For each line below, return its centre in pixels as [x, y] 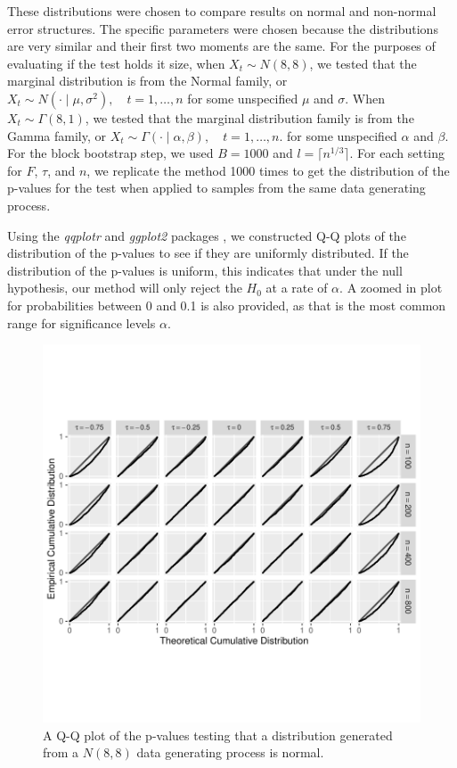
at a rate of [297, 288]
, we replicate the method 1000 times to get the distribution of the [268, 170]
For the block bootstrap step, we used [110, 153]
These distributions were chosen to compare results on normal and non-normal [222, 11]
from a [61, 752]
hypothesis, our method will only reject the [125, 288]
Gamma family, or [57, 135]
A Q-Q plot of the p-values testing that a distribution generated [218, 735]
